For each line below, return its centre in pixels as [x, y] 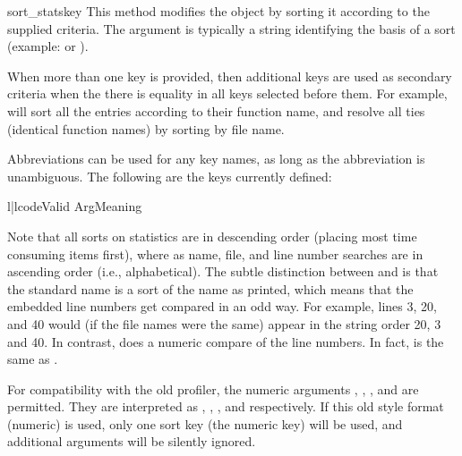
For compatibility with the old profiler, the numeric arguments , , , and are [213, 388]
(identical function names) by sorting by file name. [146, 128]
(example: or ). [48, 46]
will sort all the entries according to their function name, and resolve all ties [216, 110]
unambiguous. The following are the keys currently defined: [170, 176]
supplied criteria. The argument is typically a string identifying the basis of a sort [231, 28]
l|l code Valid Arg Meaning [75, 206]
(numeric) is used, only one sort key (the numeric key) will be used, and [205, 423]
